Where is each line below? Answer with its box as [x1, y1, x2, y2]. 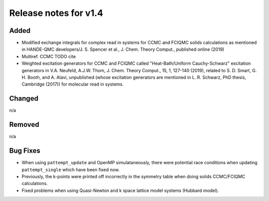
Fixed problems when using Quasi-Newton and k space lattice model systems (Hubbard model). [21, 187, 219, 194]
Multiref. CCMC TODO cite [21, 53, 76, 59]
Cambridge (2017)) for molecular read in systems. [21, 81, 124, 87]
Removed [9, 120, 39, 129]
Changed [9, 95, 38, 103]
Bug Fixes [9, 147, 41, 155]
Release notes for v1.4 [9, 7, 103, 18]
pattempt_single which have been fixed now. [21, 167, 120, 173]
